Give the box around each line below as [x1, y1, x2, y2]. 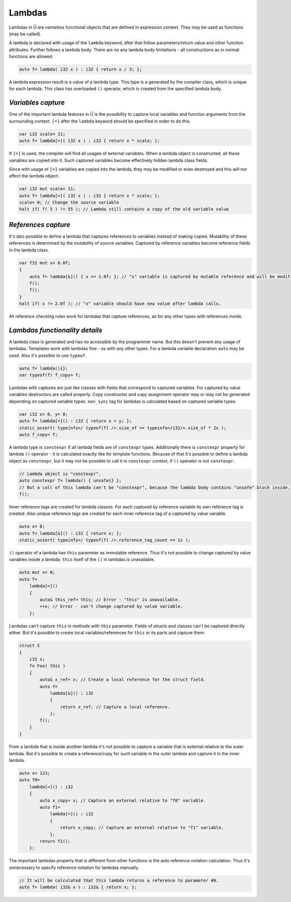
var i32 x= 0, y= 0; [19, 411, 68, 417]
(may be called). [9, 31, 42, 36]
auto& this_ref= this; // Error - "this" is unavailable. [39, 597, 180, 602]
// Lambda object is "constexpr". [19, 471, 101, 477]
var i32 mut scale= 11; [19, 186, 76, 192]
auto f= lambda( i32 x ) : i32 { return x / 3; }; [19, 67, 143, 72]
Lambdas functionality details [9, 326, 103, 334]
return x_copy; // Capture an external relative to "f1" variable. [60, 825, 224, 831]
